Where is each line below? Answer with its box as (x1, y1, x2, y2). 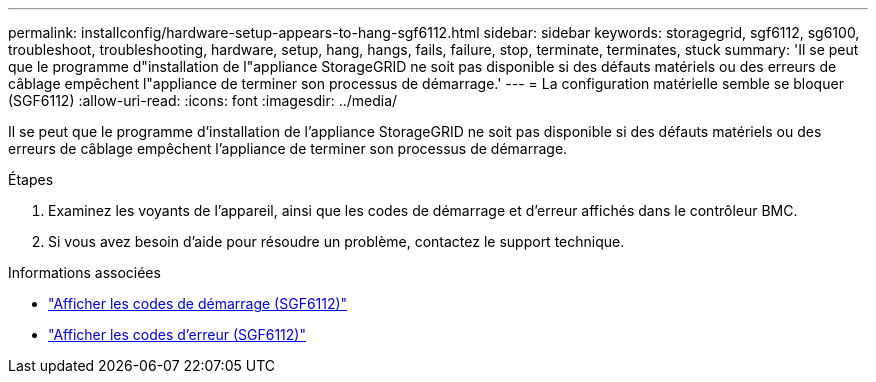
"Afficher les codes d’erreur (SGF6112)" (48, 326, 306, 343)
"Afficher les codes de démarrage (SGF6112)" (48, 295, 348, 312)
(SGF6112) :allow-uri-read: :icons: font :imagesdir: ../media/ (8, 92, 398, 109)
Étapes (8, 171, 54, 188)
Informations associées (8, 264, 161, 281)
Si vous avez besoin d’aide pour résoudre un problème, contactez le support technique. (48, 233, 625, 250)
